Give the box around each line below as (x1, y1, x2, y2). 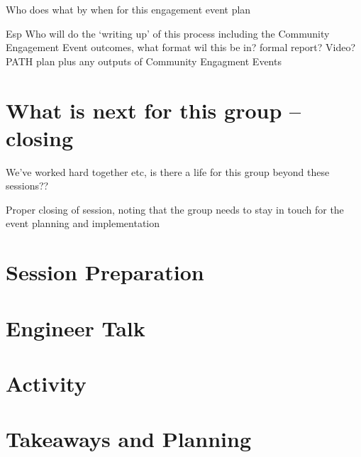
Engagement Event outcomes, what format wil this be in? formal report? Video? (6, 40, 356, 55)
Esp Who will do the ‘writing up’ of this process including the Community (6, 26, 330, 40)
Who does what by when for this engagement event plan (6, 2, 251, 16)
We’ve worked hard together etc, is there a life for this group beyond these (6, 164, 330, 179)
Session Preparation (6, 258, 204, 287)
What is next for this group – (6, 95, 301, 124)
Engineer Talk (6, 313, 145, 342)
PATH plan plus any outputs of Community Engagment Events (6, 53, 282, 68)
